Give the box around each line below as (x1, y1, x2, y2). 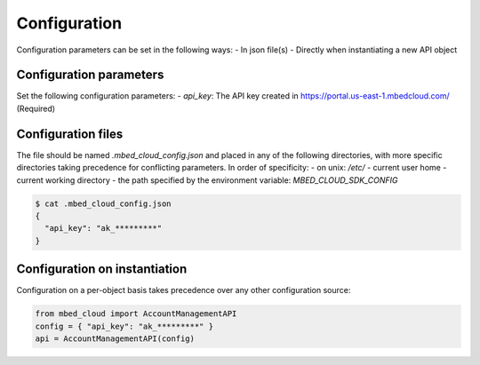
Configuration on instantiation (16, 262, 188, 277)
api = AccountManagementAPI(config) (35, 333, 196, 344)
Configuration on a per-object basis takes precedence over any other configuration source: (16, 285, 351, 296)
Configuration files (16, 126, 124, 141)
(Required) (16, 103, 56, 114)
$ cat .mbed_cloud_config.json (35, 198, 172, 209)
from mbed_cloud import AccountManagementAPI (35, 309, 237, 319)
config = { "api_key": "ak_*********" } (35, 321, 213, 331)
